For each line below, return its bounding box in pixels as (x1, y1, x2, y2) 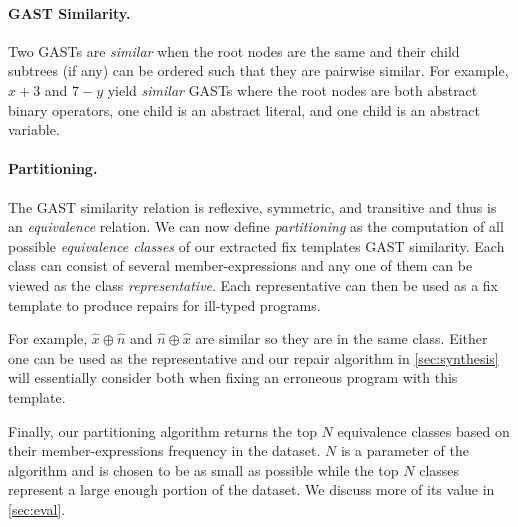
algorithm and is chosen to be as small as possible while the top (8, 459, 399, 480)
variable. (8, 119, 60, 140)
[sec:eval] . (8, 498, 66, 519)
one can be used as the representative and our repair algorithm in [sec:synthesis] (8, 347, 499, 368)
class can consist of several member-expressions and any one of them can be (8, 255, 473, 276)
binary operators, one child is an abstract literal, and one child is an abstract (8, 99, 480, 120)
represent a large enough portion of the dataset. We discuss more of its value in (8, 479, 495, 500)
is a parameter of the (340, 440, 470, 461)
